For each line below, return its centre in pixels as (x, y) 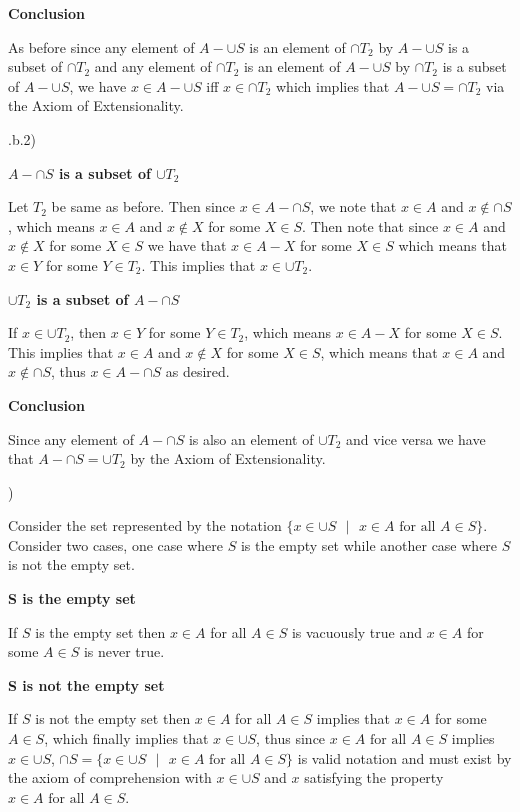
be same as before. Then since (143, 206)
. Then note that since (370, 225)
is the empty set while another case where (369, 544)
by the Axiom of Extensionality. (228, 458)
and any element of (153, 66)
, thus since (291, 738)
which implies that (332, 85)
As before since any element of (101, 46)
